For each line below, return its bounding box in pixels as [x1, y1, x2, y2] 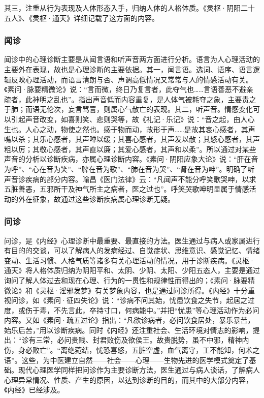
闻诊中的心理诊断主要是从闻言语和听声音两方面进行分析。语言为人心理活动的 [4, 54, 260, 65]
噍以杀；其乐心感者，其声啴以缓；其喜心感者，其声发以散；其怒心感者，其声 [4, 134, 260, 144]
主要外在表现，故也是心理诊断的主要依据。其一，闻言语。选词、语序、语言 [4, 64, 253, 74]
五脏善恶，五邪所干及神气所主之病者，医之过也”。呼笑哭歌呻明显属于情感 [4, 183, 249, 194]
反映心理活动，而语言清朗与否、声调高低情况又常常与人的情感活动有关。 [11, 74, 253, 84]
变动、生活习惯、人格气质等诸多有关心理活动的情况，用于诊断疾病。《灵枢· [4, 255, 255, 265]
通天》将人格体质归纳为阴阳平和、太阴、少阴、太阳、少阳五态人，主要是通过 [4, 265, 260, 275]
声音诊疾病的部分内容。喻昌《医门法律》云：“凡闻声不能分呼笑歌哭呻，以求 [4, 173, 256, 184]
